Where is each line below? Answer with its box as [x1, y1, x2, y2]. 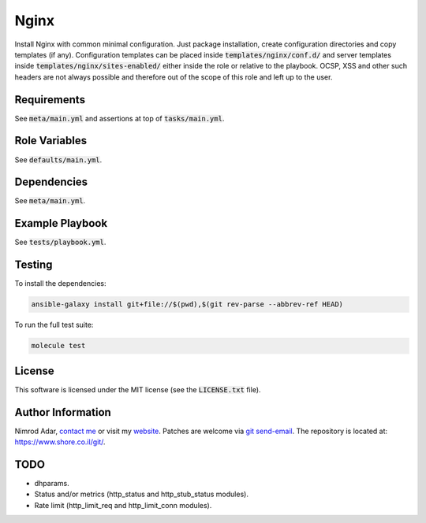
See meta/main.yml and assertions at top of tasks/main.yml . [14, 113, 225, 123]
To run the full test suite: [14, 320, 94, 330]
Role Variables [14, 134, 87, 147]
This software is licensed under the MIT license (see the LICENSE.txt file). [14, 384, 261, 394]
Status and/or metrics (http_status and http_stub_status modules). [34, 489, 248, 499]
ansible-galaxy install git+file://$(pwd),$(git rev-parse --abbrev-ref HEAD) [31, 300, 343, 309]
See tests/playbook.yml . [14, 237, 106, 247]
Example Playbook [14, 217, 108, 230]
